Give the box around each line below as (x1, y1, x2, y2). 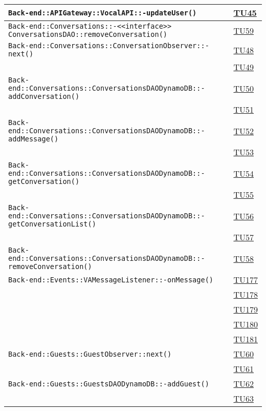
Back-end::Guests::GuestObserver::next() (8, 350, 172, 358)
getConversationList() (8, 220, 96, 228)
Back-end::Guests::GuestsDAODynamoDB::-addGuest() (8, 379, 209, 388)
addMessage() (8, 135, 59, 143)
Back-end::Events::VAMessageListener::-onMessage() (8, 275, 214, 284)
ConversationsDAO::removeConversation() (8, 30, 167, 38)
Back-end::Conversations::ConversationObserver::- (8, 42, 209, 50)
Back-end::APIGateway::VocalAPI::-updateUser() (8, 8, 197, 17)
